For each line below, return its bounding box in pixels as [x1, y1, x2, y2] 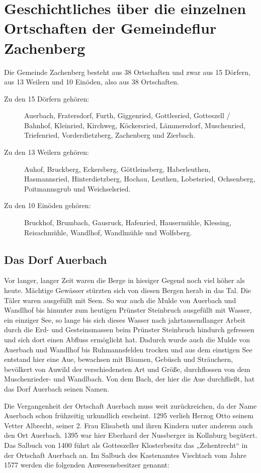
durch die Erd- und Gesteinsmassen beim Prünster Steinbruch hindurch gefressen [4, 324, 254, 335]
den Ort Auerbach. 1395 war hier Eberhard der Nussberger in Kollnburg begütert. [4, 430, 257, 440]
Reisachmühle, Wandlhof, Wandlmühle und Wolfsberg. [24, 227, 192, 237]
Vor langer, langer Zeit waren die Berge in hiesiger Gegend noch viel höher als [4, 275, 245, 286]
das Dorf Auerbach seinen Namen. [4, 383, 109, 394]
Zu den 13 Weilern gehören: [4, 147, 89, 157]
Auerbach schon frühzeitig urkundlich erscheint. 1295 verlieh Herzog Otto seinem [4, 410, 253, 421]
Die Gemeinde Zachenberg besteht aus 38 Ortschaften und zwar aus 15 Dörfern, [4, 66, 250, 77]
